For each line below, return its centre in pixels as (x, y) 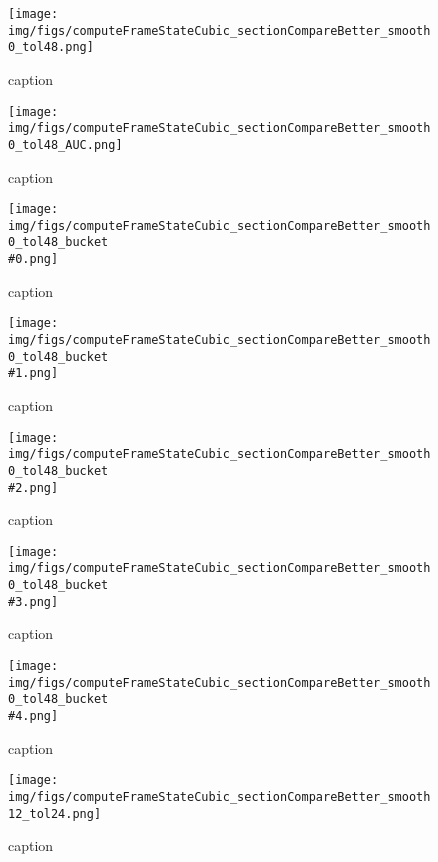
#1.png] (33, 373)
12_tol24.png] (55, 813)
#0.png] (33, 259)
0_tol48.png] (51, 47)
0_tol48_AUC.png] (65, 144)
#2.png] (33, 487)
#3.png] (33, 601)
